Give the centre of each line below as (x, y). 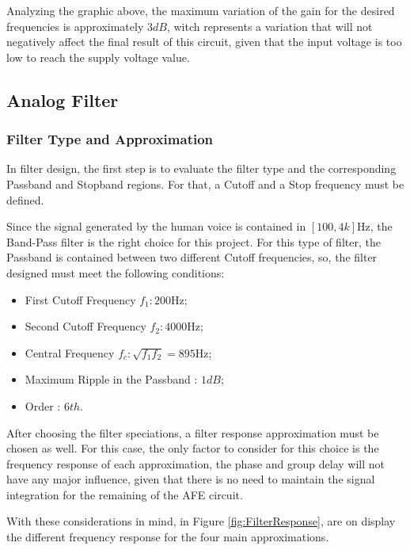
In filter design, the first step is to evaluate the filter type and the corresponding (201, 168)
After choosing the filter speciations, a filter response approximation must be (193, 432)
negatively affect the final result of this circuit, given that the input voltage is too (204, 42)
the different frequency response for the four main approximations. (168, 537)
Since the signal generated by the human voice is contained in (156, 226)
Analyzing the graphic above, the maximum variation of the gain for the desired (201, 10)
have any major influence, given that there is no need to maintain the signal (191, 479)
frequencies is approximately (75, 26)
